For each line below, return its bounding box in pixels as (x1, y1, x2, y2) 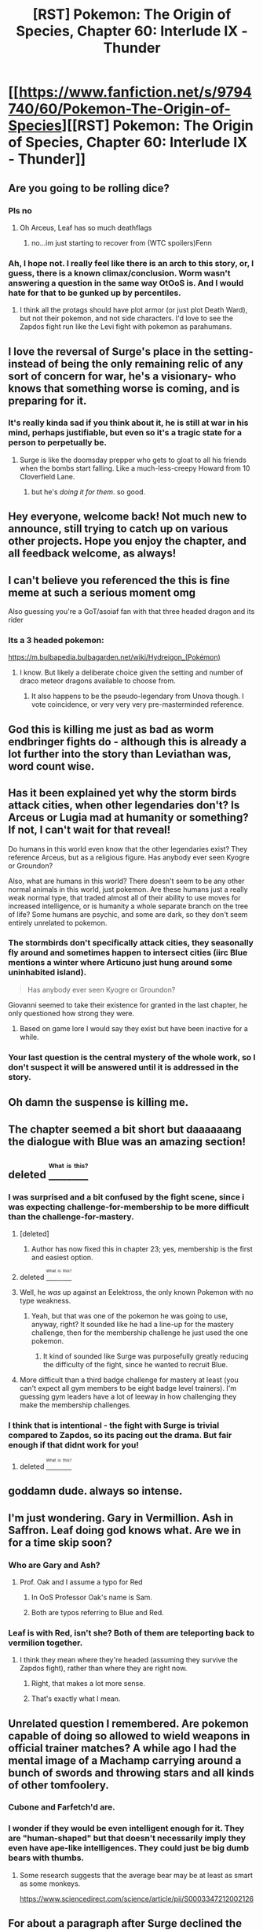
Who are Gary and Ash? (8, 1559, 100, 1570)
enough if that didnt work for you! (8, 1439, 140, 1450)
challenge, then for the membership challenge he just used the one (31, 1328, 249, 1337)
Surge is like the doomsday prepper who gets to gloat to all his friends (19, 455, 247, 464)
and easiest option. (31, 1252, 93, 1262)
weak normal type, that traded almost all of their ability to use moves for (8, 893, 241, 902)
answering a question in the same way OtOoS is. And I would (8, 277, 244, 288)
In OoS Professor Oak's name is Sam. (31, 1592, 153, 1602)
